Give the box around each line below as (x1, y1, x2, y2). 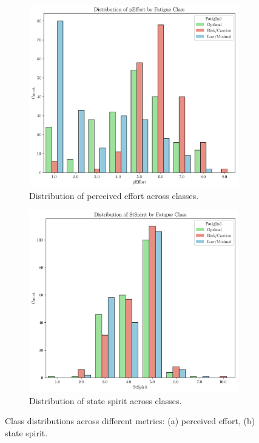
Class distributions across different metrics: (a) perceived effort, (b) (5, 414, 255, 427)
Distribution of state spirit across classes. (29, 394, 182, 407)
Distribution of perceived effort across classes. (29, 189, 199, 201)
